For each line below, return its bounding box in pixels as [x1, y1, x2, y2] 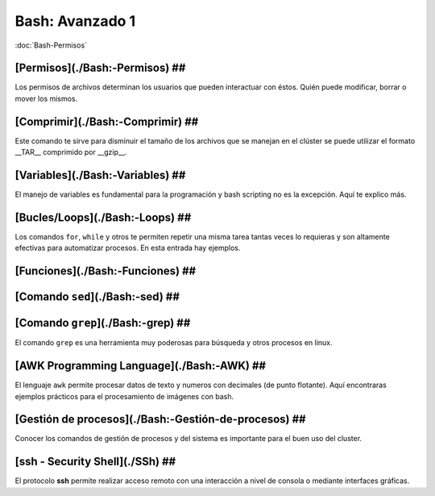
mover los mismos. [14, 94, 78, 103]
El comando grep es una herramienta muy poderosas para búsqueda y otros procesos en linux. [14, 338, 333, 348]
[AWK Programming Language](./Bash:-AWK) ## [14, 359, 266, 373]
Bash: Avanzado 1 [14, 12, 136, 30]
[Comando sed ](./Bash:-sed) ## [14, 290, 180, 304]
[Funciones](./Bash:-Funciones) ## [14, 265, 197, 278]
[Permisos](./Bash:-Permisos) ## [14, 61, 186, 75]
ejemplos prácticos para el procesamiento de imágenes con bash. [14, 391, 234, 401]
